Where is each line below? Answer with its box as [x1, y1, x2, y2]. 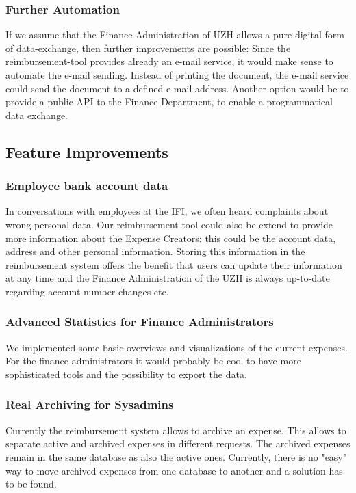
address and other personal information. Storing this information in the [5, 244, 305, 258]
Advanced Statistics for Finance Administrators [5, 313, 274, 330]
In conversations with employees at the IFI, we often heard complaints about [5, 204, 329, 218]
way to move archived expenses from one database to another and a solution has [5, 463, 343, 477]
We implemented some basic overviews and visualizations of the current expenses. [5, 340, 348, 354]
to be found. [5, 477, 57, 491]
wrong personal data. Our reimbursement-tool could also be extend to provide [5, 217, 333, 231]
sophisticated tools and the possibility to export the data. [5, 367, 247, 381]
